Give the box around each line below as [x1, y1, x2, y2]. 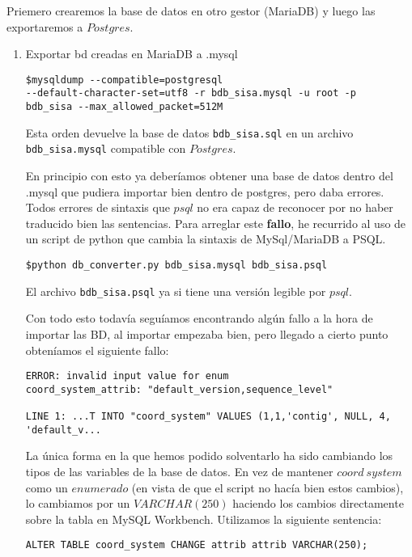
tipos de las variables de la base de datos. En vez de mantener [25, 463, 333, 479]
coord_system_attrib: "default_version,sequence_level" [25, 383, 333, 395]
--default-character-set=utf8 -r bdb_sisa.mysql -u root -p [25, 87, 356, 99]
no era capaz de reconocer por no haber [197, 199, 393, 216]
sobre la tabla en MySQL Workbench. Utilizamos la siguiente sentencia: [25, 510, 382, 527]
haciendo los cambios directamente [232, 495, 404, 512]
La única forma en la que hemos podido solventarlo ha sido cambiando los [25, 447, 393, 464]
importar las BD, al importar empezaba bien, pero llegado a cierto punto [25, 325, 389, 342]
